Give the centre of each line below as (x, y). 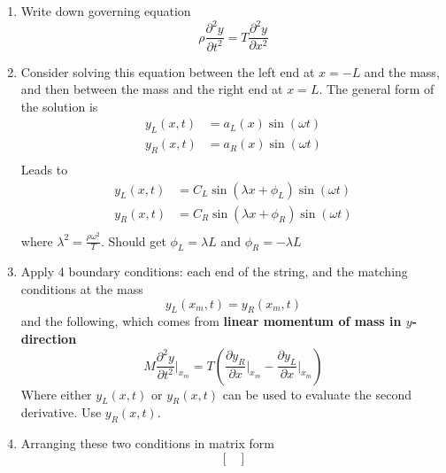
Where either (56, 394)
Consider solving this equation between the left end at (168, 71)
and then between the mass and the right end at (152, 89)
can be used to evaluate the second (317, 394)
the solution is (59, 106)
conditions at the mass (82, 288)
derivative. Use (61, 412)
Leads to (44, 169)
